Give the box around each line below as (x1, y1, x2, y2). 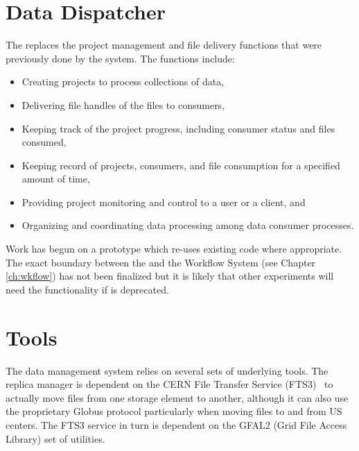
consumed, (21, 135, 67, 149)
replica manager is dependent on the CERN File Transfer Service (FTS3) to (6, 377, 333, 391)
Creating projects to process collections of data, (21, 74, 225, 89)
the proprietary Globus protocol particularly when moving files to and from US (6, 404, 342, 418)
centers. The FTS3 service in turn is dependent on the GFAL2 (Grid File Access (6, 417, 347, 432)
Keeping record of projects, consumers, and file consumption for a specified (21, 158, 340, 172)
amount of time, (21, 171, 90, 186)
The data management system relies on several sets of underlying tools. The (6, 363, 329, 377)
